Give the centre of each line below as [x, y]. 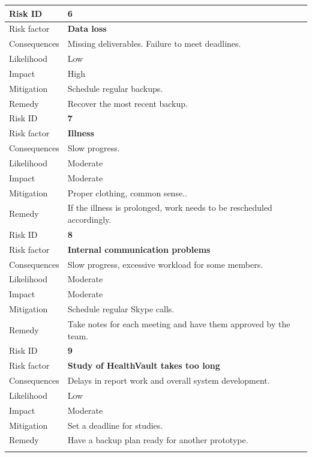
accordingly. [89, 219]
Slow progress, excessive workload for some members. [165, 264]
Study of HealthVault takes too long [144, 365]
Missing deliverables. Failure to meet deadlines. [154, 44]
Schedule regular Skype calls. [121, 309]
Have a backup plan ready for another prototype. [158, 440]
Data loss [87, 29]
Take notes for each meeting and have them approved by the [179, 323]
